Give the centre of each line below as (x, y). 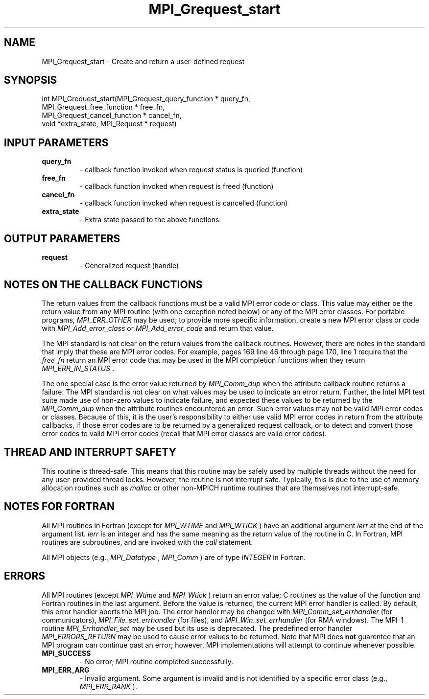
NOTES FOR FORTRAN (60, 507)
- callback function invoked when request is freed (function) (177, 186)
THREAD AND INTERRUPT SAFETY (90, 452)
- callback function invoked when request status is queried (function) (191, 170)
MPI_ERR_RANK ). (108, 686)
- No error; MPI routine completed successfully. (156, 661)
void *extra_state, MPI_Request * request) (109, 124)
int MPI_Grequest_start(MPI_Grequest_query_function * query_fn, (146, 99)
